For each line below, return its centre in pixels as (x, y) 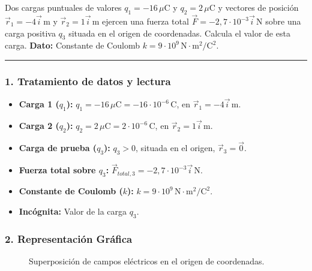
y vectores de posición (258, 7)
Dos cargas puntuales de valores (63, 7)
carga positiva (30, 33)
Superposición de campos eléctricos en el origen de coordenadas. (147, 261)
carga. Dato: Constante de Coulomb (72, 45)
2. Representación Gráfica (69, 238)
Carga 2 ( (39, 126)
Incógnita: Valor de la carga (73, 211)
